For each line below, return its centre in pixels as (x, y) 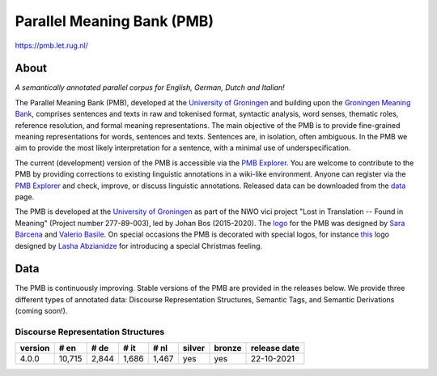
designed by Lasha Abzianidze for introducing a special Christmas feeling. (139, 246)
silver (194, 348)
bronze (228, 348)
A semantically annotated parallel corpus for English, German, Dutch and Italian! (150, 88)
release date (275, 348)
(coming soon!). (41, 311)
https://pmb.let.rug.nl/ (52, 45)
